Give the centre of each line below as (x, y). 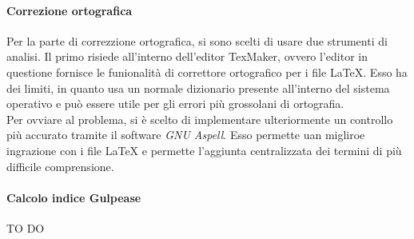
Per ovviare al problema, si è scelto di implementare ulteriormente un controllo (200, 119)
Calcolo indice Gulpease (74, 197)
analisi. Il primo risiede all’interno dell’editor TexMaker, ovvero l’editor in (187, 56)
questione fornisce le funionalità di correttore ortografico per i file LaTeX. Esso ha (207, 72)
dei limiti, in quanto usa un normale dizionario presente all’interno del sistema (198, 88)
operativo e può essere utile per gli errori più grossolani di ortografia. (175, 104)
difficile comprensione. (60, 166)
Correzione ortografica (70, 10)
